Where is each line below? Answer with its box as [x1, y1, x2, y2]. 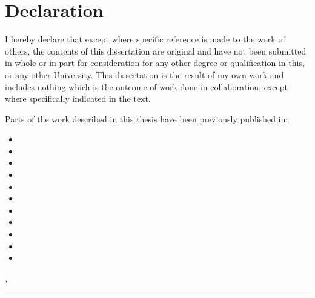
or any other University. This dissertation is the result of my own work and [5, 68, 284, 81]
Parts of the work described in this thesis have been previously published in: [5, 112, 288, 125]
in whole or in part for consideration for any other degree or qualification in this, [5, 56, 305, 69]
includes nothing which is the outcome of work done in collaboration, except [5, 80, 288, 93]
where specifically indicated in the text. [5, 92, 151, 105]
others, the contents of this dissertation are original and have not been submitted [5, 44, 307, 57]
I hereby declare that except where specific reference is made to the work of [5, 33, 285, 45]
